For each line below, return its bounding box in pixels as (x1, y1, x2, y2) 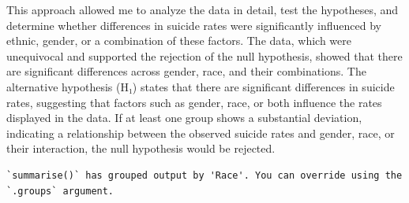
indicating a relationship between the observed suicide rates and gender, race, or (6, 124, 395, 141)
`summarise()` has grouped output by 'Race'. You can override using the (6, 169, 403, 181)
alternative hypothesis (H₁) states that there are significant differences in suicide (6, 78, 395, 94)
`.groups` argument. (6, 185, 114, 197)
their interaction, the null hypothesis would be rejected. (6, 140, 276, 157)
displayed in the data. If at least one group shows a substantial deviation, (6, 109, 362, 126)
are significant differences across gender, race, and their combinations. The (6, 63, 366, 79)
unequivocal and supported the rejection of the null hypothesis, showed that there (6, 47, 403, 64)
